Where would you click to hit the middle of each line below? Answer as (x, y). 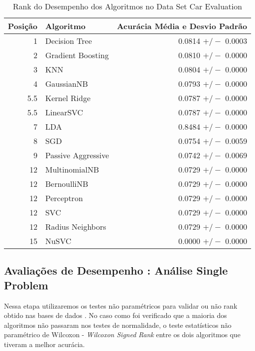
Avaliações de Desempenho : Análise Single (116, 270)
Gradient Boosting (77, 55)
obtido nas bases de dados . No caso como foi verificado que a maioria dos (115, 315)
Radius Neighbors (76, 227)
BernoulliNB (67, 184)
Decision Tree (68, 41)
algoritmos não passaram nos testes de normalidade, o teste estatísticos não (118, 325)
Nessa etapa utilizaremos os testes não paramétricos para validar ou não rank (121, 305)
